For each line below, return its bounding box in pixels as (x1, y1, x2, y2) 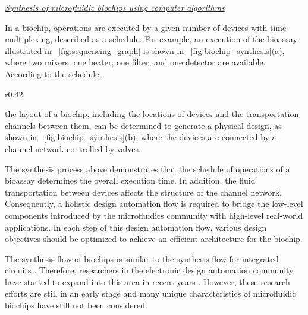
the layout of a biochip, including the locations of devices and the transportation (5, 108, 299, 120)
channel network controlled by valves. (5, 142, 141, 155)
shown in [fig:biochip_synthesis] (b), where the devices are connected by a (5, 131, 276, 143)
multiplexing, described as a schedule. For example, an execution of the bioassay (5, 33, 297, 45)
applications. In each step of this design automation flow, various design (5, 220, 267, 233)
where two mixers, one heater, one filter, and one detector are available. (5, 56, 266, 68)
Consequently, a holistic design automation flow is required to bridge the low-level (5, 197, 303, 210)
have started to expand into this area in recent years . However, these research (5, 275, 290, 288)
